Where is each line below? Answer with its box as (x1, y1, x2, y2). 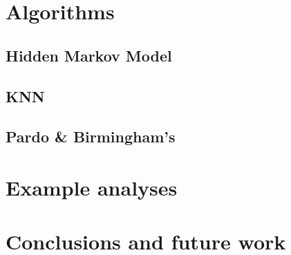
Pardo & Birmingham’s (6, 126, 176, 147)
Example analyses (6, 173, 178, 201)
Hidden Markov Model (6, 44, 172, 66)
